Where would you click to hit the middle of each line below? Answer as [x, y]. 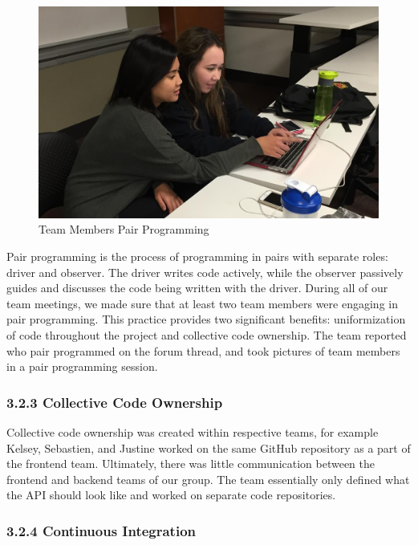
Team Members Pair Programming [124, 229]
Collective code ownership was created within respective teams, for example [193, 431]
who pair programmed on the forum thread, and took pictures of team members [203, 350]
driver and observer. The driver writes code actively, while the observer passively [205, 272]
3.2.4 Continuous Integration [101, 530]
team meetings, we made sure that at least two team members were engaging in [202, 303]
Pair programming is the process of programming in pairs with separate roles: [197, 256]
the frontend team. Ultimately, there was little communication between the [191, 464]
